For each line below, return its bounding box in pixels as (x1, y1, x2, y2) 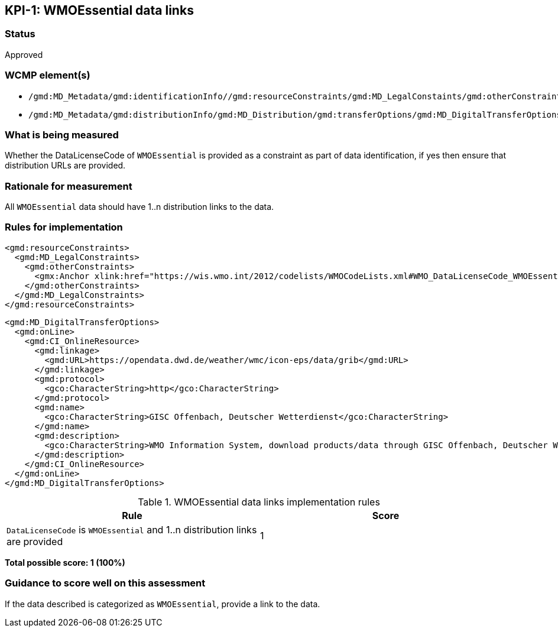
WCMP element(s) (5, 69, 90, 82)
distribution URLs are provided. (5, 160, 126, 171)
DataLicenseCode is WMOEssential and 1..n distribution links (7, 523, 257, 536)
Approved (5, 49, 43, 60)
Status (5, 28, 35, 40)
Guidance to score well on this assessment (5, 577, 206, 589)
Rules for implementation (5, 221, 123, 234)
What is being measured (5, 128, 119, 141)
